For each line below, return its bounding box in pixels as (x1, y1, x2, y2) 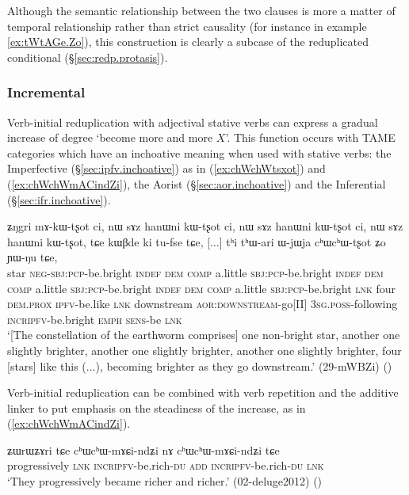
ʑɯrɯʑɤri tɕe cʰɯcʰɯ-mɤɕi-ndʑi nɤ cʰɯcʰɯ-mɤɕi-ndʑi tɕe (7, 441, 280, 458)
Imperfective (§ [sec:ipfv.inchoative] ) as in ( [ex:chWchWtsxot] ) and (7, 160, 326, 177)
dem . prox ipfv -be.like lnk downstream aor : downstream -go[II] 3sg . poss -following (7, 295, 398, 312)
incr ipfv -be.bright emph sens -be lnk (7, 310, 182, 327)
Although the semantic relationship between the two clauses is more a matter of (7, 2, 396, 18)
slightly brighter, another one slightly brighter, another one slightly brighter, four (7, 341, 402, 358)
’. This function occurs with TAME (225, 129, 396, 146)
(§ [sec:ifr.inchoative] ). (7, 191, 111, 208)
